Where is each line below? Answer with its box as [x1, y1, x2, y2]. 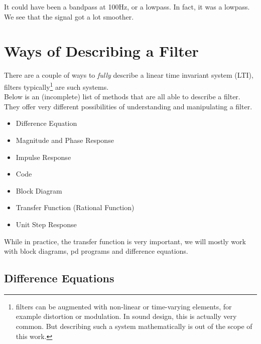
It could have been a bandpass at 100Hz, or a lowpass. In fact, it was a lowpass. [4, 2, 250, 12]
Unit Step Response [16, 219, 77, 229]
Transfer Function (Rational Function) [16, 202, 135, 213]
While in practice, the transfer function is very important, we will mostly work [4, 236, 246, 246]
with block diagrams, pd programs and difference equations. [4, 246, 188, 256]
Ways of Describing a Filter [4, 41, 199, 61]
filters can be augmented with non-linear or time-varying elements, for [16, 301, 232, 311]
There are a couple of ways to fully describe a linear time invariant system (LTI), [4, 70, 253, 80]
